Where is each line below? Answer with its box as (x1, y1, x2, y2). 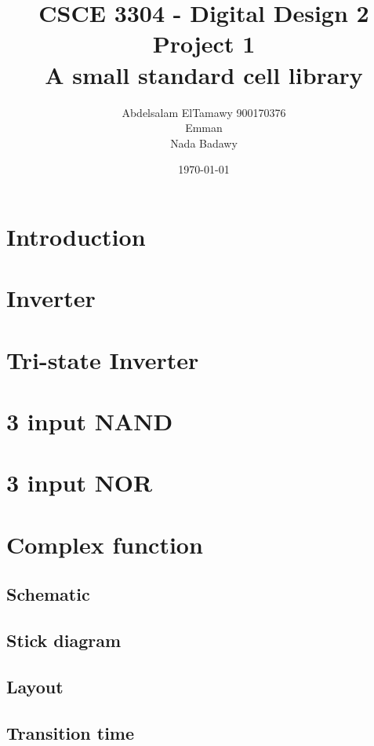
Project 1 (152, 27, 256, 60)
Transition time (6, 720, 135, 744)
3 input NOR (6, 466, 153, 499)
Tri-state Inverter (6, 343, 199, 375)
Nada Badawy (170, 134, 238, 151)
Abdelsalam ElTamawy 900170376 (122, 104, 286, 120)
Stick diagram (6, 628, 122, 653)
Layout (6, 674, 64, 698)
